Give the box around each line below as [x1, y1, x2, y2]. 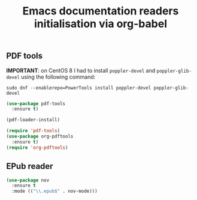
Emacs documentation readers [22, 4, 179, 18]
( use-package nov [6, 177, 50, 183]
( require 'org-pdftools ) [6, 144, 68, 151]
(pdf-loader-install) [6, 117, 60, 123]
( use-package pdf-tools [6, 100, 66, 106]
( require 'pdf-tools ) [6, 128, 60, 134]
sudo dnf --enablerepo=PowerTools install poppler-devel [6, 85, 151, 91]
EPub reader [6, 161, 53, 172]
